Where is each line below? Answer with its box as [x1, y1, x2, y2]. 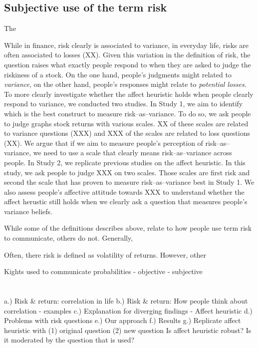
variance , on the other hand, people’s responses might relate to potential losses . [4, 79, 247, 89]
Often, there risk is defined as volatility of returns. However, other [4, 249, 206, 260]
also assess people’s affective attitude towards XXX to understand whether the [4, 186, 245, 197]
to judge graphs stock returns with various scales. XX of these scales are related [4, 118, 249, 128]
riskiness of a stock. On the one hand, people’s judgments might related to [4, 69, 232, 79]
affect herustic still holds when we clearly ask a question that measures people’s [4, 196, 248, 207]
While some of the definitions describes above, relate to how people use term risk [4, 223, 252, 233]
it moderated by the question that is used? [4, 335, 135, 345]
